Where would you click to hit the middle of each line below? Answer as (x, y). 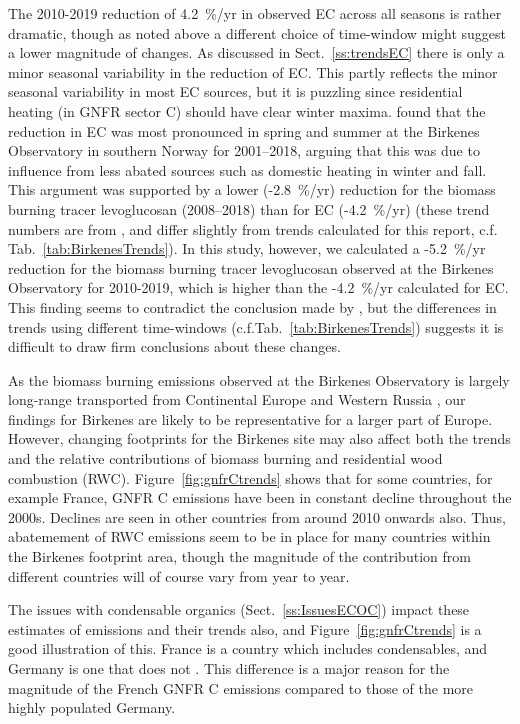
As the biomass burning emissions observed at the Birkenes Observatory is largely (259, 379)
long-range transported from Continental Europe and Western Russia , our (237, 399)
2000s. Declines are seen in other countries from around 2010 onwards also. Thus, (257, 516)
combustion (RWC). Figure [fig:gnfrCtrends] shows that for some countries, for (250, 477)
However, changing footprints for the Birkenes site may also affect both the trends (259, 438)
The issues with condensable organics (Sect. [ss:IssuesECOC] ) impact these (239, 609)
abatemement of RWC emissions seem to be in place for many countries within (249, 536)
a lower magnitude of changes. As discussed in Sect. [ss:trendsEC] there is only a (256, 52)
